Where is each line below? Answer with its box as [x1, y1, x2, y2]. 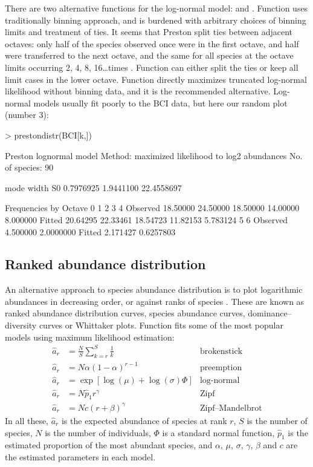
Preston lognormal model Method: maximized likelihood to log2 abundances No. [5, 149, 303, 162]
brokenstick [199, 347, 243, 356]
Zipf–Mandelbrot [199, 403, 262, 413]
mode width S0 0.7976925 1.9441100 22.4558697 [5, 181, 182, 194]
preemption [199, 364, 242, 373]
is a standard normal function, [162, 426, 275, 439]
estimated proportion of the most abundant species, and [5, 439, 213, 451]
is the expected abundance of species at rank [61, 414, 227, 426]
